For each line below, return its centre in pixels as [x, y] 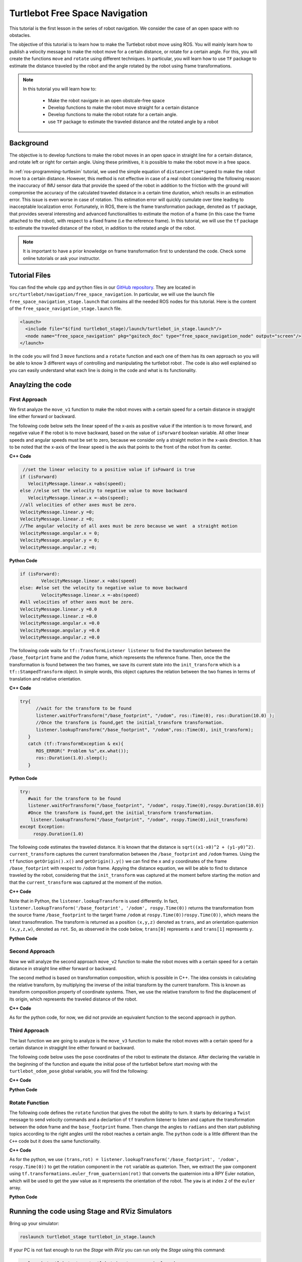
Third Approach [29, 1031]
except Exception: [43, 827]
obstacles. [20, 35]
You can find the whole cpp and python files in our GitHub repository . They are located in [102, 287]
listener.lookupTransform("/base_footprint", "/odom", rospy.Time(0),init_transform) [139, 820]
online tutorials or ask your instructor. [62, 258]
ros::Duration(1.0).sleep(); [72, 758]
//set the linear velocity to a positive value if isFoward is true [109, 470]
